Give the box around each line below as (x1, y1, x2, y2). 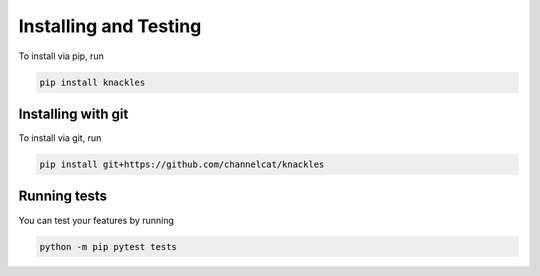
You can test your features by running (18, 214, 174, 226)
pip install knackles (39, 76, 146, 88)
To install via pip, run (18, 50, 104, 62)
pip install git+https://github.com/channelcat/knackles (39, 159, 325, 170)
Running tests (18, 188, 108, 205)
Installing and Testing (18, 15, 202, 37)
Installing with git (18, 105, 129, 122)
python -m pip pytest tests (39, 241, 177, 252)
